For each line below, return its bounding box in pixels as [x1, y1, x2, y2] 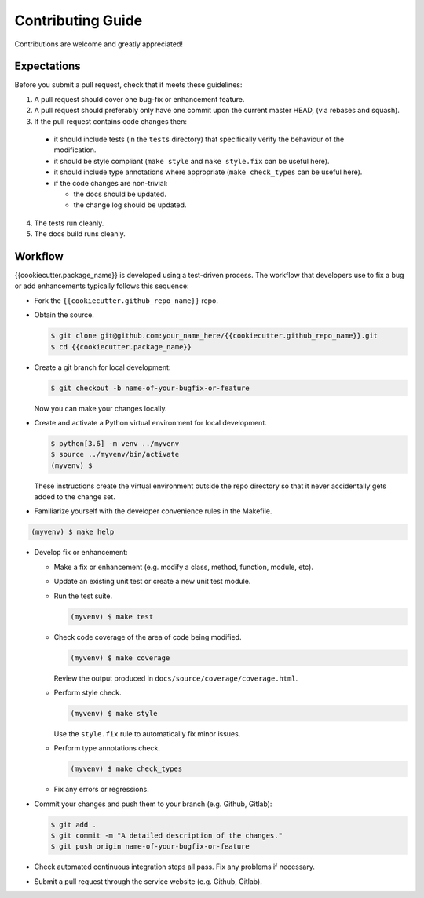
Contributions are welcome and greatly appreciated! [14, 39, 184, 49]
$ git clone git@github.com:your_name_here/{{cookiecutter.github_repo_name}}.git [50, 331, 378, 341]
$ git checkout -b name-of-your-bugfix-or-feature [50, 383, 250, 392]
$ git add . [50, 820, 97, 829]
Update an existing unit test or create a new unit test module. [53, 577, 251, 586]
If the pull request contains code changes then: [34, 116, 188, 126]
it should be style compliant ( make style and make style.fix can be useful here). [53, 156, 330, 166]
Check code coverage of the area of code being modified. [53, 632, 242, 641]
